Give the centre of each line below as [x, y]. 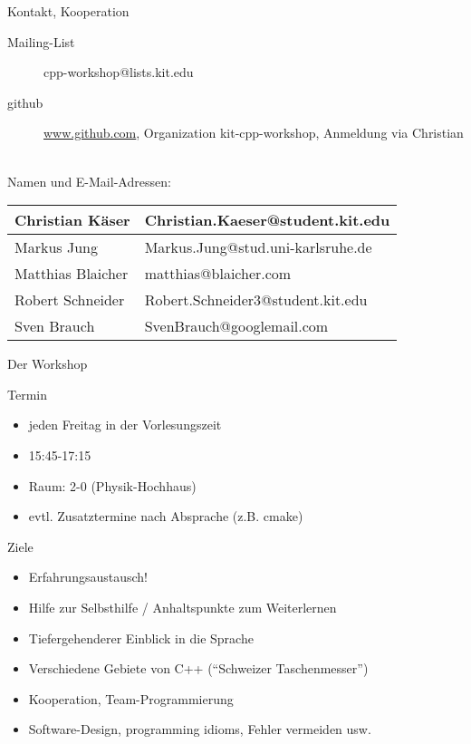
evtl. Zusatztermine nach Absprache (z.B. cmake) [166, 516]
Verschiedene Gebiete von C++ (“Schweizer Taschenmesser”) [198, 668]
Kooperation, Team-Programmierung [131, 698]
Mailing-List [41, 41]
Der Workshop [48, 364]
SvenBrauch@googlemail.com [236, 326]
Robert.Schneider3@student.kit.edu [256, 300]
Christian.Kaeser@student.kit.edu [267, 220]
